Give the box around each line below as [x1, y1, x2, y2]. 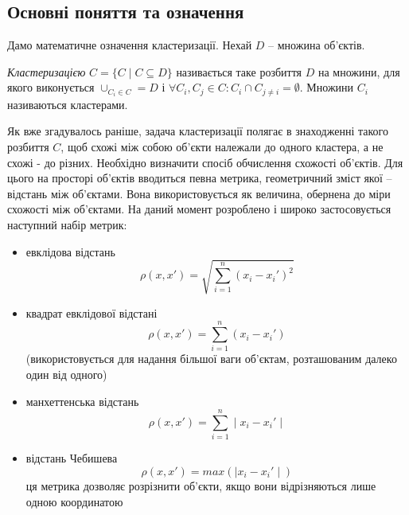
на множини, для [317, 63, 400, 80]
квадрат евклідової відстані [25, 304, 158, 321]
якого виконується [7, 79, 95, 96]
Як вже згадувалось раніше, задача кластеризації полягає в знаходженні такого [7, 123, 388, 139]
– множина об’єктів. [268, 37, 365, 53]
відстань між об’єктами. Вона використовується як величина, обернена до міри [7, 185, 391, 201]
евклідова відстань [25, 243, 115, 259]
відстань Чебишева [25, 450, 118, 466]
